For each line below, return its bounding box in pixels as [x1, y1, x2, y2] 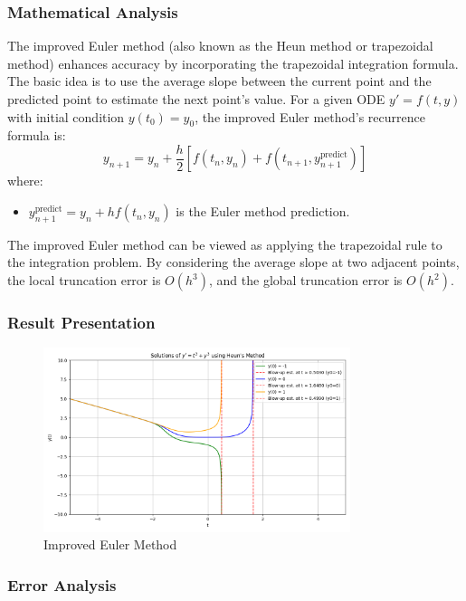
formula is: [7, 126, 66, 145]
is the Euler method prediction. [176, 202, 350, 221]
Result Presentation [7, 310, 156, 333]
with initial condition [7, 107, 125, 126]
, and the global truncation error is [209, 271, 403, 290]
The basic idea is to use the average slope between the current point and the [7, 72, 432, 91]
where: [7, 171, 43, 190]
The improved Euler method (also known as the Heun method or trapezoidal [7, 36, 433, 55]
